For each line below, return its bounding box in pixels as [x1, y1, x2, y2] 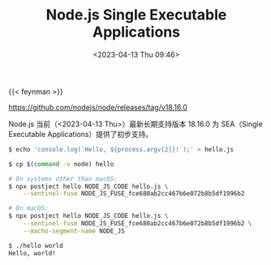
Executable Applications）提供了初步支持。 [8, 129, 153, 139]
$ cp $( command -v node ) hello [8, 160, 114, 168]
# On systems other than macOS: [8, 174, 118, 183]
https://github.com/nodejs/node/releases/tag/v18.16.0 [8, 102, 188, 112]
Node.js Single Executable [45, 6, 227, 24]
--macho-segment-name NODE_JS [23, 227, 126, 235]
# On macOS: [8, 204, 49, 212]
